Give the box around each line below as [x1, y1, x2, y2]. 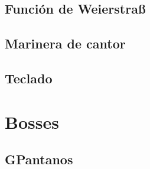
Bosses [5, 109, 59, 134]
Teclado [5, 69, 53, 87]
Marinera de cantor [5, 34, 126, 53]
